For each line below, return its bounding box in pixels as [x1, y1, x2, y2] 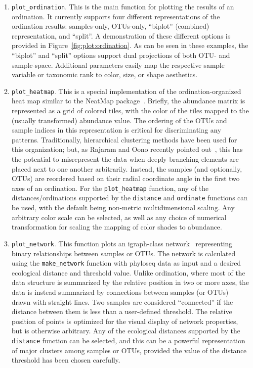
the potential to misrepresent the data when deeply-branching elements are [11, 154, 239, 164]
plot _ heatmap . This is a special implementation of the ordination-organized [11, 86, 241, 96]
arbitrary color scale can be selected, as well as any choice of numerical [11, 212, 227, 222]
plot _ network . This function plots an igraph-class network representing [11, 238, 233, 248]
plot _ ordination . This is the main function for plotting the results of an [11, 1, 234, 11]
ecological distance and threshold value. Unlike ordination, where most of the [11, 267, 245, 277]
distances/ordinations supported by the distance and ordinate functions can [11, 192, 248, 203]
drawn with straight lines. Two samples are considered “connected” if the [11, 296, 233, 307]
